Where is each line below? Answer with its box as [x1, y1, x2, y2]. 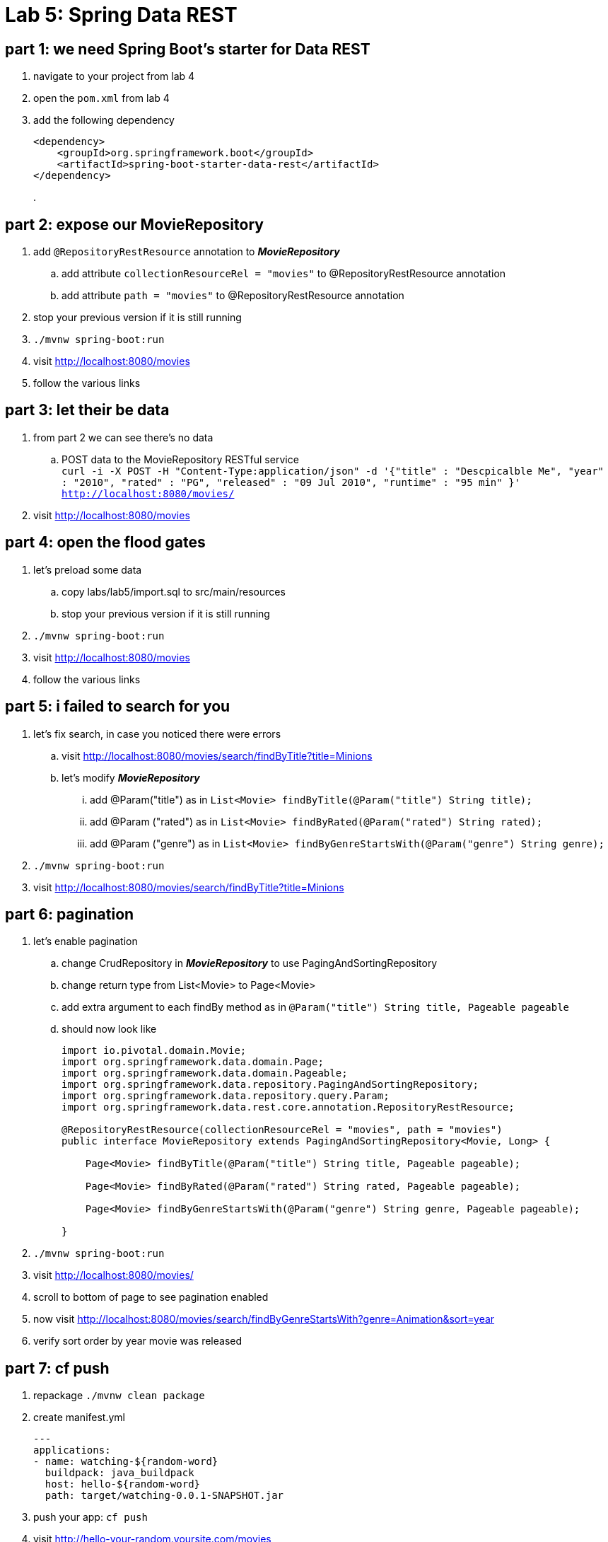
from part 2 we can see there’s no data [33, 431, 214, 444]
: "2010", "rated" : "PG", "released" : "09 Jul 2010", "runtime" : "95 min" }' [62, 476, 521, 488]
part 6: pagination [5, 905, 134, 923]
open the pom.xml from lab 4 [33, 92, 170, 105]
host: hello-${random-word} [45, 1478, 201, 1490]
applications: [33, 1444, 111, 1456]
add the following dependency [33, 114, 175, 127]
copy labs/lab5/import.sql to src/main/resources [62, 585, 286, 598]
